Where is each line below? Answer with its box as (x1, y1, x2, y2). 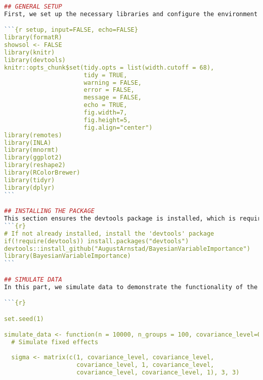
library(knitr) (4, 49, 55, 57)
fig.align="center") (83, 124, 153, 131)
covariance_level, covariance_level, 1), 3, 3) (76, 368, 240, 376)
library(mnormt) (4, 146, 59, 154)
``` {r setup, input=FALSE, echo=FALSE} (4, 26, 138, 34)
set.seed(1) (4, 315, 44, 322)
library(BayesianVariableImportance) (4, 252, 131, 260)
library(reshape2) (4, 161, 66, 169)
